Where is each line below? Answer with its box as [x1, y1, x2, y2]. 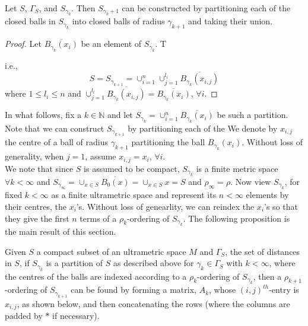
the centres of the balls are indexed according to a [5, 270, 187, 282]
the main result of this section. [5, 225, 116, 237]
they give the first [5, 212, 69, 224]
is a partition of [46, 257, 103, 269]
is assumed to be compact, [84, 162, 180, 174]
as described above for [113, 257, 194, 269]
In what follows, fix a [5, 108, 82, 121]
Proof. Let [5, 37, 42, 50]
